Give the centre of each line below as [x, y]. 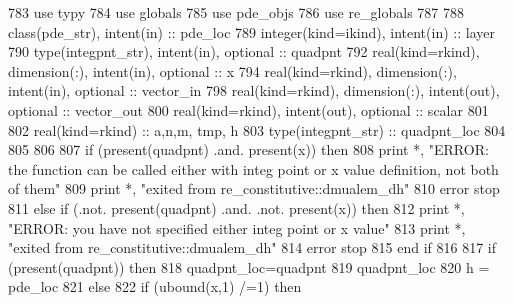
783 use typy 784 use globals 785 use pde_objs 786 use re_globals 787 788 [236, 12]
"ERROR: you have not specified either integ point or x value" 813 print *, [237, 227]
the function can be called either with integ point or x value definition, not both [253, 168]
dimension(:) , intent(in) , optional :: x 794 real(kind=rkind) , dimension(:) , [232, 70]
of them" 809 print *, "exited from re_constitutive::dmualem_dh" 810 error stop [254, 188]
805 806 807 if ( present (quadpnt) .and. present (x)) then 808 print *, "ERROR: [248, 149]
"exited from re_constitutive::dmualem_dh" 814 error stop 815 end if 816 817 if [252, 247]
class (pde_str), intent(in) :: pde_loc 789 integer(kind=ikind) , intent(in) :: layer [251, 31]
